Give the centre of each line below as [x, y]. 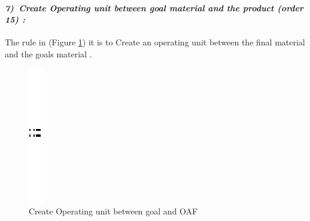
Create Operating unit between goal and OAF [113, 211]
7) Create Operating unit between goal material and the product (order [154, 7]
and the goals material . [48, 53]
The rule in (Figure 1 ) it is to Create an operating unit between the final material [155, 42]
